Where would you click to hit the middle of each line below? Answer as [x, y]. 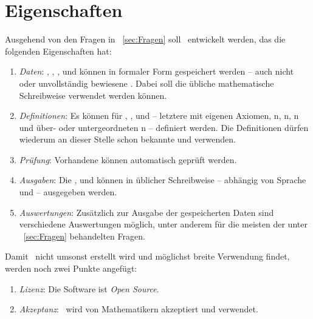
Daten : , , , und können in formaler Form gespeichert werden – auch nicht [156, 71]
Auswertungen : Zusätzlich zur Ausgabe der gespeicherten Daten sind [146, 212]
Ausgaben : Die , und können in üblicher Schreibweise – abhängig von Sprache [163, 180]
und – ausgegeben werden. [68, 192]
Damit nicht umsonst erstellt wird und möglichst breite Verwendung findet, [147, 256]
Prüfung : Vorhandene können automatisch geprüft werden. [128, 159]
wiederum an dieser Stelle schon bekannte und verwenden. [127, 139]
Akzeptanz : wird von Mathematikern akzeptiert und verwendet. [139, 309]
